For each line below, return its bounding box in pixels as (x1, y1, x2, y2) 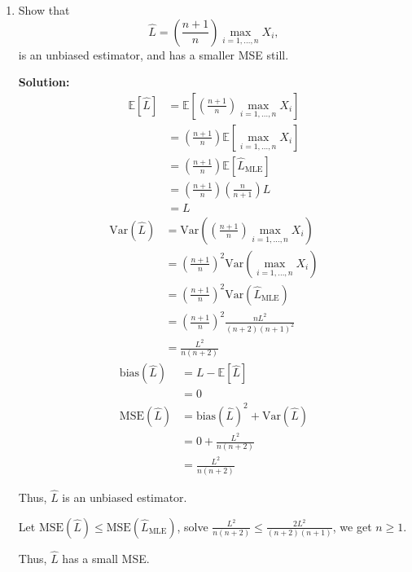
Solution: (18, 73, 70, 90)
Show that (18, 2, 70, 18)
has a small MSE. (62, 549, 150, 566)
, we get (332, 517, 372, 535)
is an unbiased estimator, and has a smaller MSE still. (18, 46, 289, 63)
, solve (177, 517, 208, 535)
